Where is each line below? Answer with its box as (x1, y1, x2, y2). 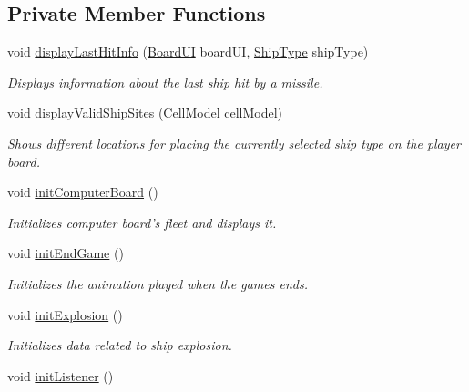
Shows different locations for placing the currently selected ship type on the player (7, 133, 461, 152)
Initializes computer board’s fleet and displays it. (7, 212, 277, 232)
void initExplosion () (7, 304, 123, 324)
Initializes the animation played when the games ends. (7, 273, 308, 293)
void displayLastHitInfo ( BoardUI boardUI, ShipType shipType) (7, 42, 369, 61)
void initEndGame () (7, 243, 124, 263)
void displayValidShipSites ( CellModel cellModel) (7, 103, 283, 122)
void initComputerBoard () (7, 182, 158, 201)
